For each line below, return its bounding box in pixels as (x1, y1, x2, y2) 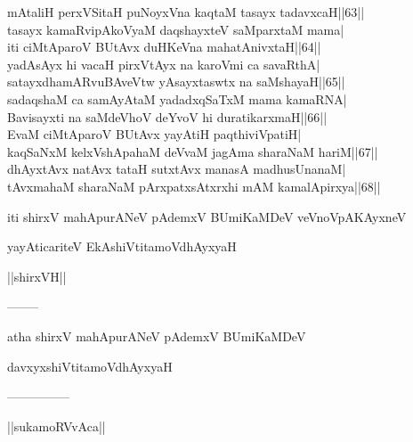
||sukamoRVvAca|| (7, 416, 106, 435)
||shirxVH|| (7, 266, 67, 285)
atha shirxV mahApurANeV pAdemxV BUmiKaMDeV (7, 326, 306, 345)
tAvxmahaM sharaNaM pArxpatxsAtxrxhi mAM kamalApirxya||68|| (7, 176, 381, 195)
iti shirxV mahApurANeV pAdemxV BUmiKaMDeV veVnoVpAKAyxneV (7, 207, 407, 225)
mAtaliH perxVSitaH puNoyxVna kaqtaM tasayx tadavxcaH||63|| (7, 3, 365, 20)
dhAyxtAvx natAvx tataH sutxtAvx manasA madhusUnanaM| (7, 160, 346, 178)
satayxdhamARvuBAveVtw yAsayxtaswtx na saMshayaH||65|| (7, 72, 345, 91)
